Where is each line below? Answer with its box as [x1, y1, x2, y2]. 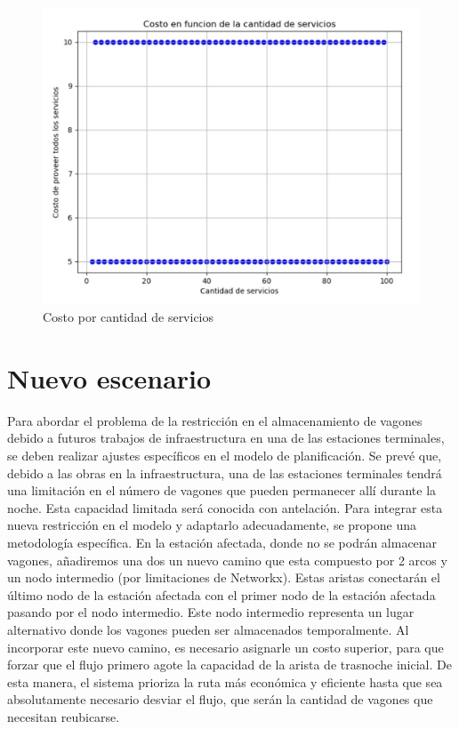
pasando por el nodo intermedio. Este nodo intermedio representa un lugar [7, 603, 415, 621]
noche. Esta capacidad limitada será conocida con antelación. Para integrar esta [7, 498, 443, 517]
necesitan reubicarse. [7, 707, 120, 725]
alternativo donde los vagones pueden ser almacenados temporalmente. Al [7, 621, 409, 638]
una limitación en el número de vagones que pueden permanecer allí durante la [7, 481, 437, 500]
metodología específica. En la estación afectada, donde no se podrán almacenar [7, 533, 438, 552]
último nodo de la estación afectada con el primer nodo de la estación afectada [7, 585, 436, 604]
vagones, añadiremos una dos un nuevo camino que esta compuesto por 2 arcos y [7, 550, 447, 569]
